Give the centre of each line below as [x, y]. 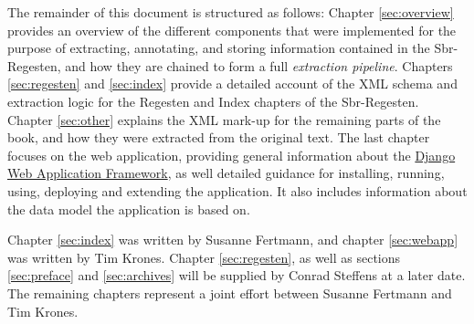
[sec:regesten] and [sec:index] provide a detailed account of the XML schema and [232, 84]
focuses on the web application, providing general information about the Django [232, 155]
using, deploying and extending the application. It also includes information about [237, 190]
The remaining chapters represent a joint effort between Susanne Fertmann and [230, 293]
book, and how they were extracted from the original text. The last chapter [219, 137]
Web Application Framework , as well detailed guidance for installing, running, [226, 173]
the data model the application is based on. [129, 209]
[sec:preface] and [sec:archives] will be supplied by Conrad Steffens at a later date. [237, 275]
